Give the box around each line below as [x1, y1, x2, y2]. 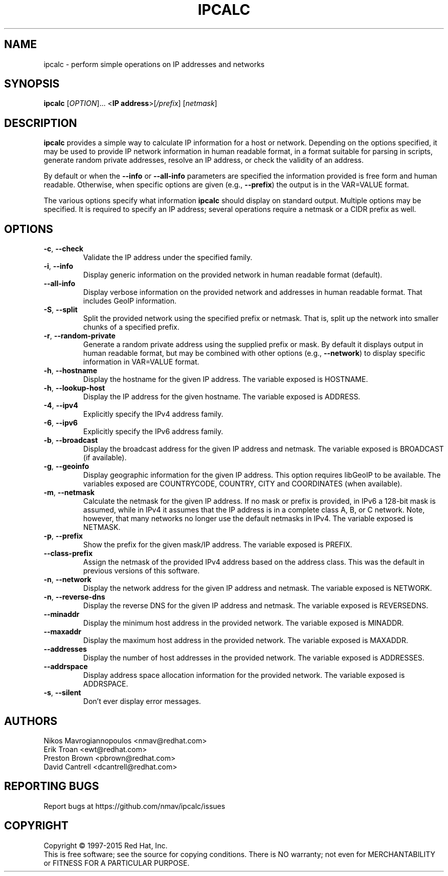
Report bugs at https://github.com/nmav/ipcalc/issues [43, 801, 226, 810]
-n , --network [43, 575, 92, 584]
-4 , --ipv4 [43, 401, 78, 410]
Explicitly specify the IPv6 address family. [83, 427, 223, 436]
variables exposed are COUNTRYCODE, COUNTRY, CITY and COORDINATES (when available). [83, 479, 402, 488]
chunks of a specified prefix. [83, 323, 180, 332]
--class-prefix [43, 549, 93, 558]
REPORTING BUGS [4, 780, 99, 793]
